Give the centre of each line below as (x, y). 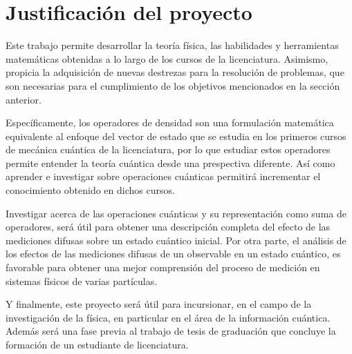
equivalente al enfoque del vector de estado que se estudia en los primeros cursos (176, 136)
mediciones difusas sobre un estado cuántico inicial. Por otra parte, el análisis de (176, 240)
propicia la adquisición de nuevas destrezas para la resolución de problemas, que (175, 72)
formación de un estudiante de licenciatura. (97, 344)
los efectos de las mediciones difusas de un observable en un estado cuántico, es (173, 254)
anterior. (24, 99)
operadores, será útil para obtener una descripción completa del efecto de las (168, 227)
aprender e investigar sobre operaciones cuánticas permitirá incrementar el (163, 176)
